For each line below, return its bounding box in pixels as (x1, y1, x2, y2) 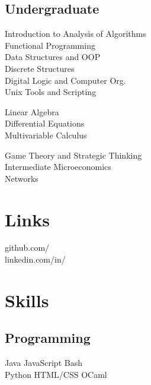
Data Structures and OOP (5, 51, 101, 63)
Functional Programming (5, 39, 95, 51)
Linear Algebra (5, 105, 59, 118)
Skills (5, 288, 49, 312)
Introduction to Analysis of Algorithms (5, 27, 146, 40)
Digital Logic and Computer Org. (5, 74, 126, 86)
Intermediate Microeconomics (5, 160, 111, 173)
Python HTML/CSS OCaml (5, 368, 107, 380)
